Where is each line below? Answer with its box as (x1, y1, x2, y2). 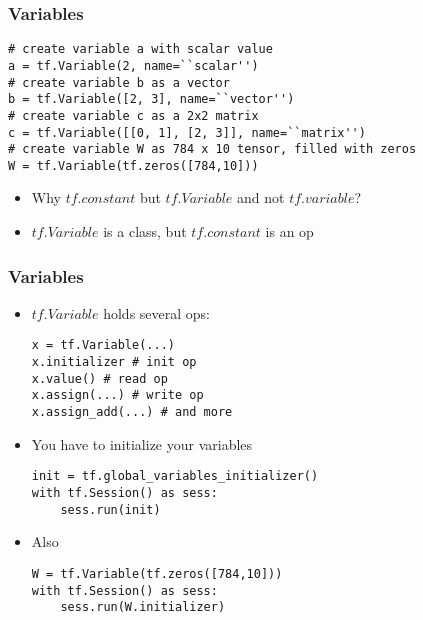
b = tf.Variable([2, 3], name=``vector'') (8, 92, 295, 107)
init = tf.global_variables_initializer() (31, 469, 319, 484)
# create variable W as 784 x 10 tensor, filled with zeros (8, 142, 417, 157)
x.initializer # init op (31, 355, 197, 370)
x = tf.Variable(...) (31, 338, 175, 353)
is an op (265, 221, 314, 242)
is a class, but (103, 221, 187, 242)
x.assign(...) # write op (31, 388, 204, 403)
